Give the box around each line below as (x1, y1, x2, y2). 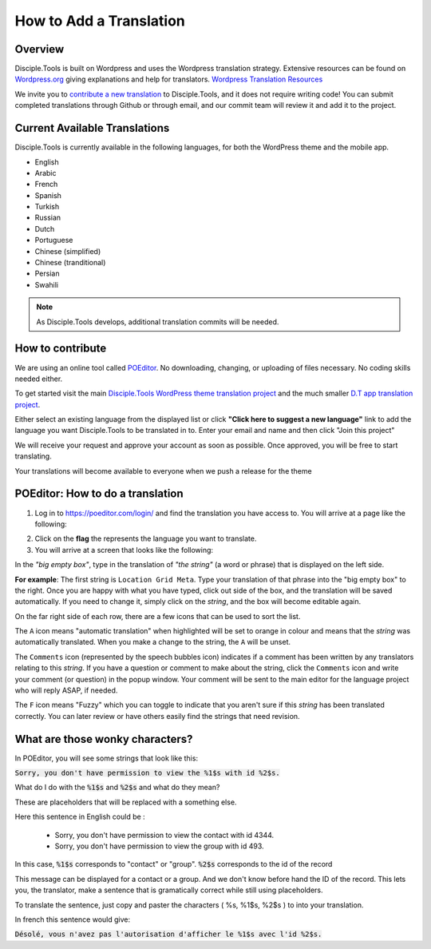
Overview (14, 42, 65, 56)
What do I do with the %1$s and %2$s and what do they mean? (14, 783, 220, 792)
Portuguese (34, 236, 73, 245)
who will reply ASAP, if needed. (14, 685, 118, 695)
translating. (14, 451, 52, 461)
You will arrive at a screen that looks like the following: (34, 545, 214, 554)
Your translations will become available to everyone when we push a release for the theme (14, 466, 312, 475)
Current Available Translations (14, 121, 170, 135)
